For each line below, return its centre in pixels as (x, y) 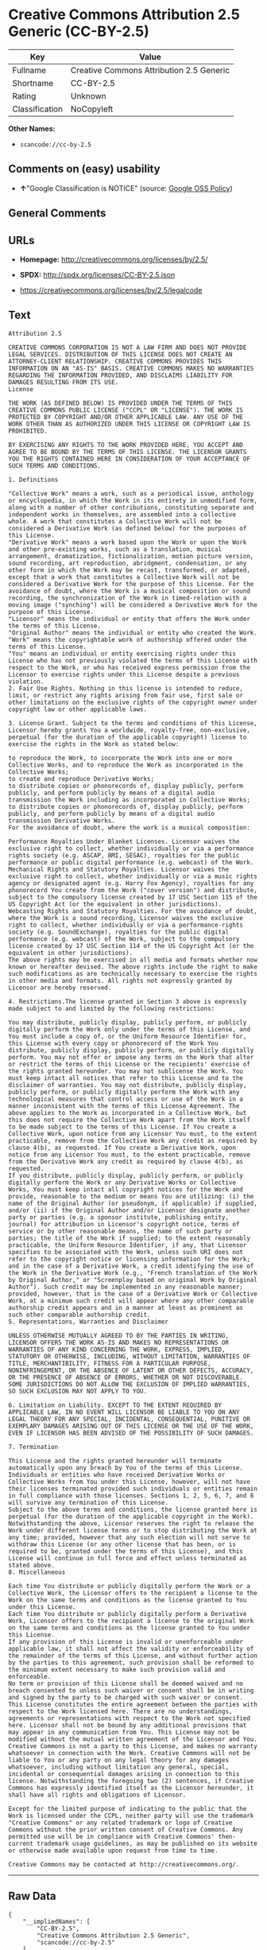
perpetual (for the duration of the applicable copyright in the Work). (131, 1517)
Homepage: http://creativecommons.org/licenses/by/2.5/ (114, 259)
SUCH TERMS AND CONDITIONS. (55, 466)
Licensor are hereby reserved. (60, 988)
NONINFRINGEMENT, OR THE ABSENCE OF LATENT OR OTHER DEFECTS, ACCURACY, (131, 1370)
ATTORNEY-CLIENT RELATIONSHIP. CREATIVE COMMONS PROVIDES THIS (115, 361)
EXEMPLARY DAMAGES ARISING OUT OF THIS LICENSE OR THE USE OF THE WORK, (131, 1426)
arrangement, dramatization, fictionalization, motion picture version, (131, 556)
